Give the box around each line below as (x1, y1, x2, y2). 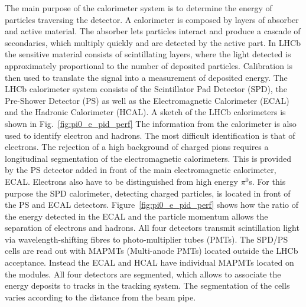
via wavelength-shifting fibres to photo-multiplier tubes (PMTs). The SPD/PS (5, 233, 288, 245)
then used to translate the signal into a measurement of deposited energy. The (5, 71, 288, 83)
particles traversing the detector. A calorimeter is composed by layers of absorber (5, 13, 299, 25)
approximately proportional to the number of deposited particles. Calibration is (5, 59, 293, 71)
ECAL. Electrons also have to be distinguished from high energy (5, 175, 238, 187)
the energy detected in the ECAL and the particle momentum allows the (5, 210, 268, 222)
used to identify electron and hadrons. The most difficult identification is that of (5, 129, 295, 141)
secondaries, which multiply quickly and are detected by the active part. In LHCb (5, 36, 301, 48)
